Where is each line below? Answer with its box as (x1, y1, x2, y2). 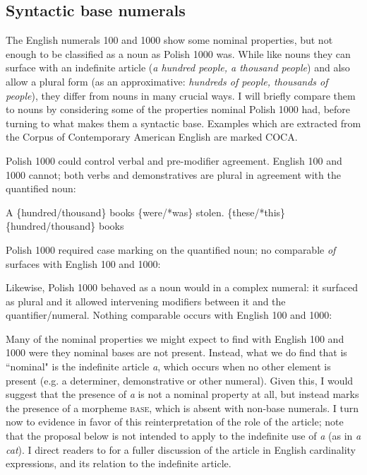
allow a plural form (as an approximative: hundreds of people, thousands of (6, 74, 328, 88)
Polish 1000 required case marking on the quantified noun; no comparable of (6, 242, 336, 257)
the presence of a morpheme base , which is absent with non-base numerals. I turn (6, 400, 359, 415)
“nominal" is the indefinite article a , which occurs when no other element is (6, 359, 331, 374)
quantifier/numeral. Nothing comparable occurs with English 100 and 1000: (6, 307, 332, 322)
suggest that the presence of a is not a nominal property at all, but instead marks (6, 387, 359, 401)
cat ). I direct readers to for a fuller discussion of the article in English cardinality (6, 442, 356, 457)
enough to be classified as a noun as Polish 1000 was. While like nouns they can (6, 46, 351, 61)
